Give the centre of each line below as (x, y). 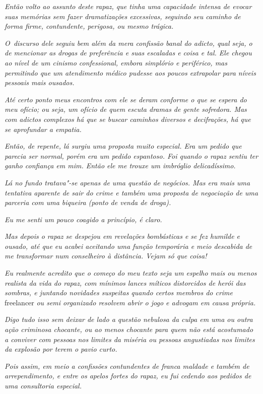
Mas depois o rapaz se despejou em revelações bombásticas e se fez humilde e (122, 236)
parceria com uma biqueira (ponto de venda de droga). (88, 202)
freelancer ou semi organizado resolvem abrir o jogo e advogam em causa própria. (130, 302)
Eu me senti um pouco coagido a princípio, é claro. (83, 219)
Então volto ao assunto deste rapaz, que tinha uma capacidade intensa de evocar (128, 6)
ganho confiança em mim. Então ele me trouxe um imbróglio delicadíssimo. (120, 166)
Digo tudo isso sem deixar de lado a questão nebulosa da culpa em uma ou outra (129, 319)
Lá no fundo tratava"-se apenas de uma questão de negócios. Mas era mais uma (127, 182)
